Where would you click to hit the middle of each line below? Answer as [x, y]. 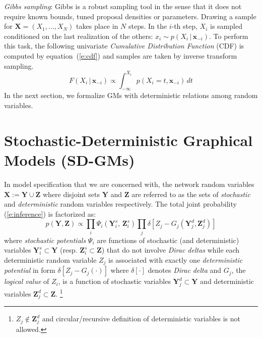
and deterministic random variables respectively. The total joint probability [120, 204]
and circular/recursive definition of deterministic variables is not [141, 319]
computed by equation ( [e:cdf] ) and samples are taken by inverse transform [121, 55]
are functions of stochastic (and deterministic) [168, 240]
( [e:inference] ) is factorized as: [50, 213]
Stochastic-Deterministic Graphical [128, 140]
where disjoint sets [71, 194]
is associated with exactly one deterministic [176, 259]
